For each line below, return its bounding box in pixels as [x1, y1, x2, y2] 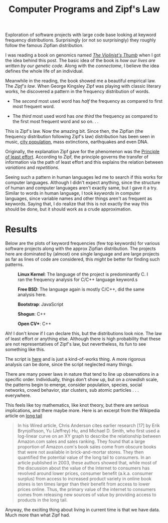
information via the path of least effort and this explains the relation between [5, 159, 163, 165]
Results [5, 224, 38, 235]
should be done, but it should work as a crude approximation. [5, 206, 132, 212]
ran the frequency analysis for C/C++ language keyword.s [18, 277, 138, 283]
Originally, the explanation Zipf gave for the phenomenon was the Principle [5, 149, 159, 155]
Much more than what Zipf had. [5, 512, 70, 518]
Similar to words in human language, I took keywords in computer [5, 190, 140, 196]
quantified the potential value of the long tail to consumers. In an [17, 454, 151, 460]
